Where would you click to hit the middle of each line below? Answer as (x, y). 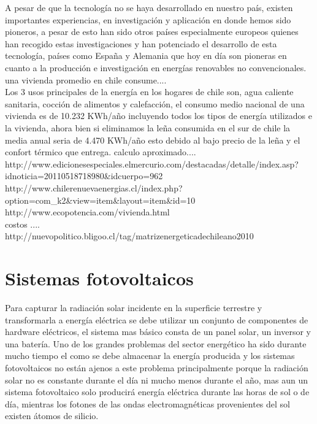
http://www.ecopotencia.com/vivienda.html (87, 212)
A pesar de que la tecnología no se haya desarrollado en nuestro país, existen (149, 7)
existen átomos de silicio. (52, 416)
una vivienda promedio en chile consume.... (86, 79)
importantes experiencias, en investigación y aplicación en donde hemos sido (148, 19)
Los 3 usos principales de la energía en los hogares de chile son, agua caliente (149, 92)
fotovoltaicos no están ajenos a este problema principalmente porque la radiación (157, 367)
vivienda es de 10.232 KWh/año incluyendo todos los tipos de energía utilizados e (158, 116)
